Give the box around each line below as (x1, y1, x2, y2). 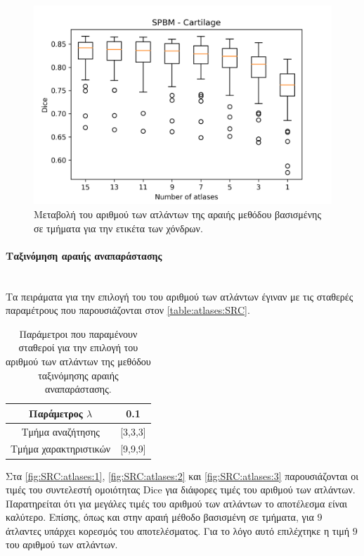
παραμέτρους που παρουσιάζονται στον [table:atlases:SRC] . (6, 303, 250, 317)
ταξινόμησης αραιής (38, 367, 119, 382)
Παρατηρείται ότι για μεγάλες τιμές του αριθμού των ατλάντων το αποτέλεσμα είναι (6, 495, 348, 510)
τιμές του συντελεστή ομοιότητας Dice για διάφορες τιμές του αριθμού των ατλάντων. (6, 482, 356, 497)
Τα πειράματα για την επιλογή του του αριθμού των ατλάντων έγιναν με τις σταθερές (6, 289, 353, 303)
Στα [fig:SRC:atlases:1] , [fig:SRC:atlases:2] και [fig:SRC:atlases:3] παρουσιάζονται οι (6, 468, 358, 483)
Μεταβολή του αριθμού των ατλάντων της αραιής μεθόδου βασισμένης (34, 206, 321, 221)
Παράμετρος (29, 405, 83, 420)
